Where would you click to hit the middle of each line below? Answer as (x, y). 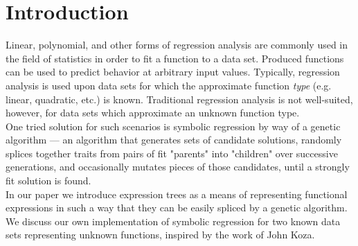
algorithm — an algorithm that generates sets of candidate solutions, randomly (174, 140)
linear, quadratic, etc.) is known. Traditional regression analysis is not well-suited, (179, 99)
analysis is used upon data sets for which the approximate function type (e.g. (169, 85)
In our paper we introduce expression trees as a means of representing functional (177, 194)
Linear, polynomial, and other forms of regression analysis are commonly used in (177, 45)
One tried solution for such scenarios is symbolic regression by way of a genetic (173, 126)
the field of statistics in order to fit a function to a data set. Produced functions (175, 58)
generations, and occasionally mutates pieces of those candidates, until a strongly (178, 167)
